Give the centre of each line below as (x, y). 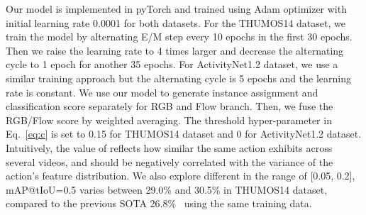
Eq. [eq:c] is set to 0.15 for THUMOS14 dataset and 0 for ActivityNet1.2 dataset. (184, 134)
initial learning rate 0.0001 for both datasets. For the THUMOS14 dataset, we (176, 22)
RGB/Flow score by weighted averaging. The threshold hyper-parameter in (169, 120)
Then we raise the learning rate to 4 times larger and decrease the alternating (175, 50)
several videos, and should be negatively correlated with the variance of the (170, 161)
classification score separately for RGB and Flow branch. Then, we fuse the (170, 106)
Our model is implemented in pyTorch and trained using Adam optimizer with (176, 9)
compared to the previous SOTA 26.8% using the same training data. (159, 203)
